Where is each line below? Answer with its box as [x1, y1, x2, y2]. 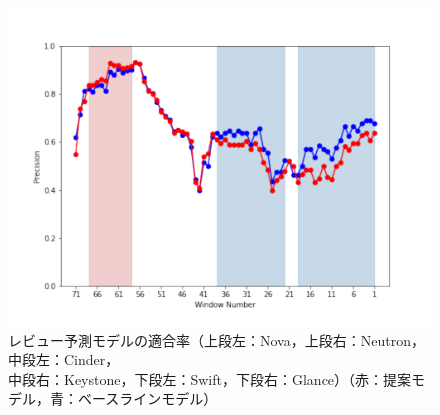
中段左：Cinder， [8, 349, 120, 370]
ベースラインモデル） [77, 388, 218, 409]
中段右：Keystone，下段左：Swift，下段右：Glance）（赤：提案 [8, 368, 412, 389]
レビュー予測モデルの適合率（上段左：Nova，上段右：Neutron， [8, 329, 425, 350]
